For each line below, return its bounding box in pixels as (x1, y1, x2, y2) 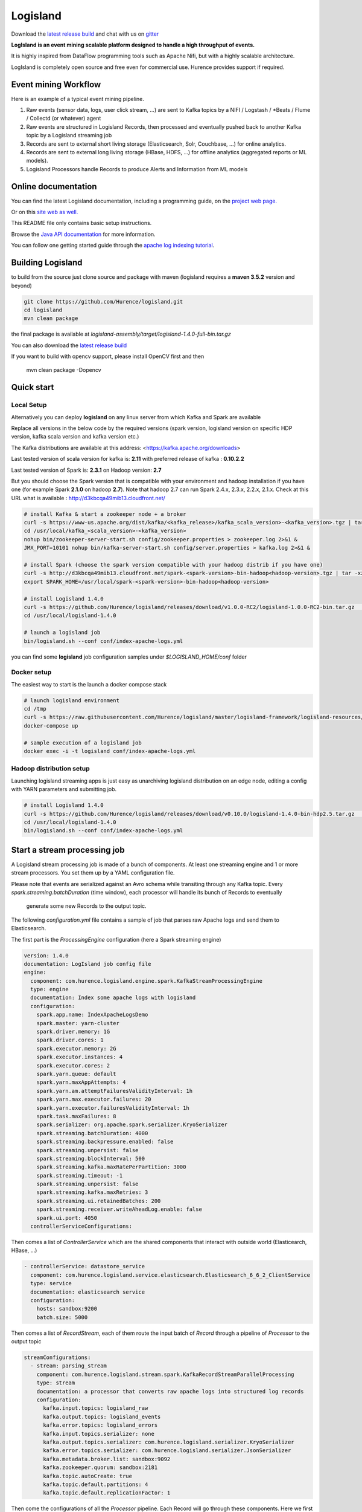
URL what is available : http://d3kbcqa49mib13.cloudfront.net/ (11, 494, 165, 501)
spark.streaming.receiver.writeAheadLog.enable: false (36, 1206, 202, 1213)
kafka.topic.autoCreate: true (43, 1473, 133, 1479)
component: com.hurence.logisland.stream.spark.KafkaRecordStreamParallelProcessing (36, 1370, 295, 1378)
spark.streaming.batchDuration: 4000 (36, 1130, 148, 1136)
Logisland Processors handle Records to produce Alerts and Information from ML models (26, 165, 248, 172)
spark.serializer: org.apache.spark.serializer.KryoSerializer (36, 1121, 228, 1128)
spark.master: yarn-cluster (36, 1020, 120, 1026)
